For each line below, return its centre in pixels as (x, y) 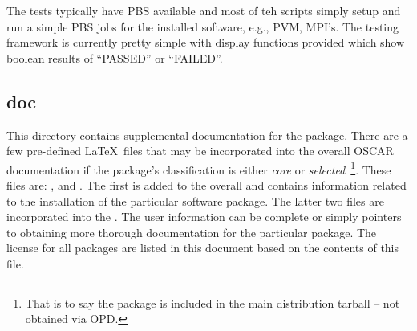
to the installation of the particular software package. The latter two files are (195, 200)
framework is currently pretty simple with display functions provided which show (206, 42)
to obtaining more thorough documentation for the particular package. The (192, 232)
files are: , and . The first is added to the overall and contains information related (206, 185)
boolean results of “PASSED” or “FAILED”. (115, 57)
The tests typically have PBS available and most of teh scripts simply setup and (204, 10)
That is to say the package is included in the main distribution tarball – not (213, 302)
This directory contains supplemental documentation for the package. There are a (207, 135)
